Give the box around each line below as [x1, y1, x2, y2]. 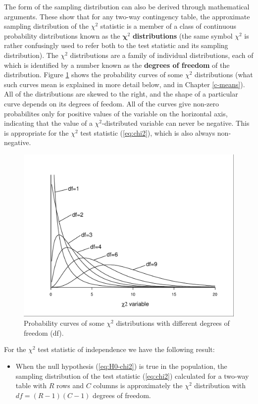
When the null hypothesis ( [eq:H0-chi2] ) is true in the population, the [15, 360, 227, 371]
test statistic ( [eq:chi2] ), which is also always [80, 127, 215, 138]
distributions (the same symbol [132, 30, 233, 41]
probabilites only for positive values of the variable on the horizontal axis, [4, 108, 228, 118]
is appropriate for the [4, 127, 69, 138]
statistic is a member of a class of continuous [100, 21, 236, 31]
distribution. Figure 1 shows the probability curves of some [4, 69, 183, 80]
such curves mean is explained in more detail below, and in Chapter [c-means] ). [4, 79, 245, 89]
